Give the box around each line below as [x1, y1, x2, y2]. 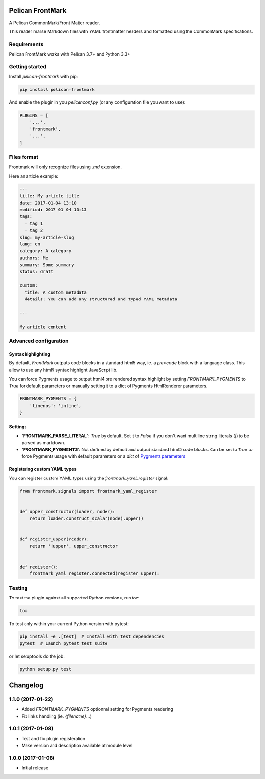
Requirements [9, 41, 44, 48]
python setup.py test [19, 666, 72, 672]
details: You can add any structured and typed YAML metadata [25, 297, 178, 302]
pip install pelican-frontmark [19, 87, 95, 92]
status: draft [19, 269, 53, 274]
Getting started [9, 63, 47, 70]
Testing [9, 584, 28, 591]
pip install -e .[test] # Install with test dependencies [19, 634, 164, 639]
